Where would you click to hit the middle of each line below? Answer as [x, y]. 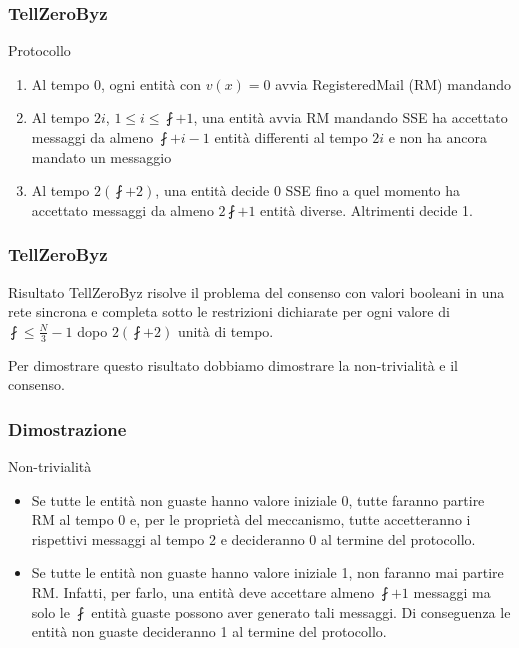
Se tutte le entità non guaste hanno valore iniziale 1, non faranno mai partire [267, 572]
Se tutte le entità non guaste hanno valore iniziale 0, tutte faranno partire [258, 499]
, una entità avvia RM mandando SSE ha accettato [350, 117]
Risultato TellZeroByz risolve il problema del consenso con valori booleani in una [256, 291]
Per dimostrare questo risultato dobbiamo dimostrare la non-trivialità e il [233, 364]
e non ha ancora [437, 137]
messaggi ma [452, 591]
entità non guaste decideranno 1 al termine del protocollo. [209, 631]
